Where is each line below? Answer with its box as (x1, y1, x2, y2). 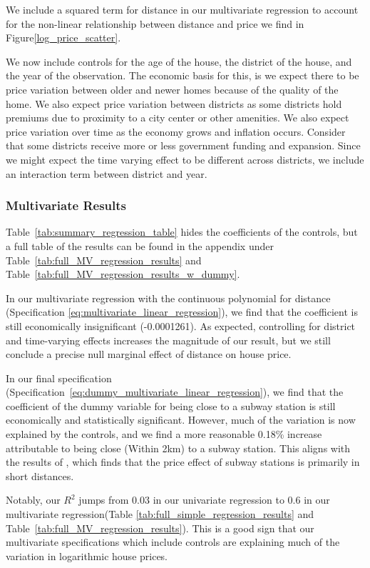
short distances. (6, 468, 74, 483)
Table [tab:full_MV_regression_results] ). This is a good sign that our (6, 520, 314, 535)
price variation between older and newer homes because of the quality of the (6, 81, 339, 96)
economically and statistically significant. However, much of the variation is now (6, 412, 356, 427)
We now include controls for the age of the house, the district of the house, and (6, 54, 352, 69)
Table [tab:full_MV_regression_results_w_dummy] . (6, 266, 240, 281)
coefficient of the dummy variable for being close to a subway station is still (6, 398, 336, 413)
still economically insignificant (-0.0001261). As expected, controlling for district (6, 318, 356, 333)
